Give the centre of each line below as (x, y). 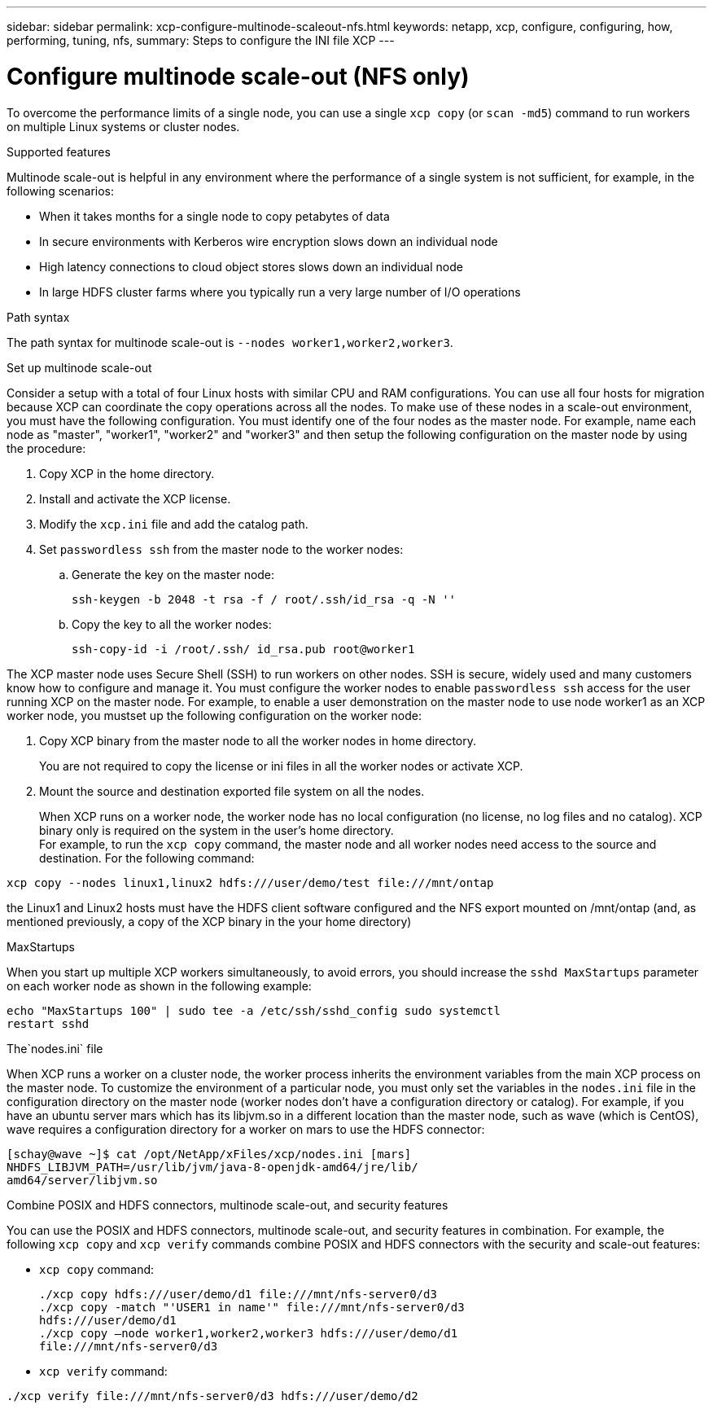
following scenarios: (61, 191)
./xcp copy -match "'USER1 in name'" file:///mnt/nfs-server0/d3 (252, 1307)
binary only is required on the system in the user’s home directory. (217, 830)
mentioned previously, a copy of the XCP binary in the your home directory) (209, 921)
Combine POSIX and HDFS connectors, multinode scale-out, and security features (227, 1205)
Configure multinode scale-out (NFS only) (238, 76)
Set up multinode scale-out (79, 367)
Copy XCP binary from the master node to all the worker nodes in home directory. (258, 740)
